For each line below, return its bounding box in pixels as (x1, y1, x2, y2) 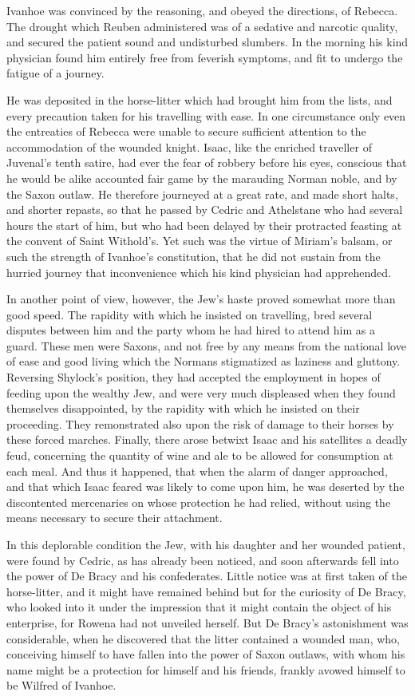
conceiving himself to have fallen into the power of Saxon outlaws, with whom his (6, 646, 405, 662)
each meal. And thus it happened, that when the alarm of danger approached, (6, 462, 388, 479)
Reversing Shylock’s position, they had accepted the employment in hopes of (6, 369, 381, 386)
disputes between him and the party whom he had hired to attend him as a (6, 322, 375, 338)
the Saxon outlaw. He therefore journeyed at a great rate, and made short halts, (6, 185, 398, 202)
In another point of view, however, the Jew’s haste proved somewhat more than (6, 291, 396, 307)
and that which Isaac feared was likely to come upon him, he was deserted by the (6, 478, 405, 495)
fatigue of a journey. (6, 65, 105, 81)
